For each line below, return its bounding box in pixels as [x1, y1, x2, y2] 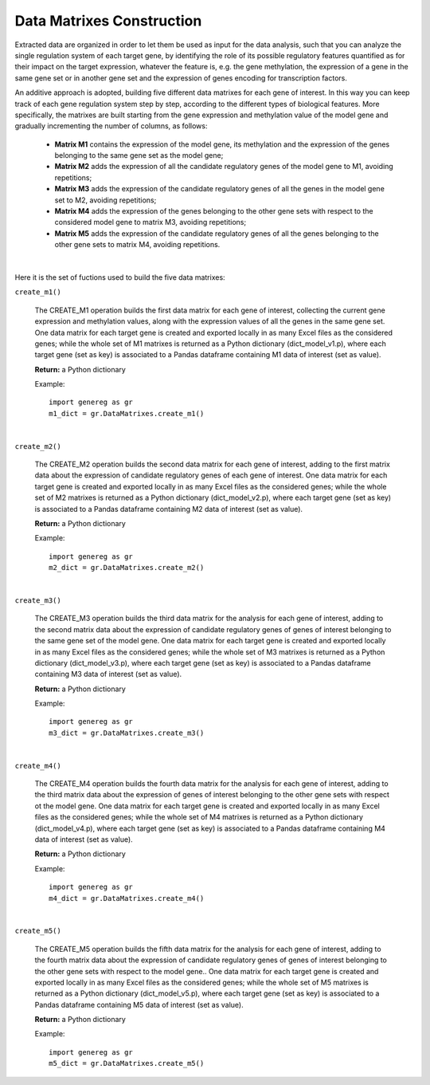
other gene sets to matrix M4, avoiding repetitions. [54, 240, 221, 250]
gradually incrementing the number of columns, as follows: [14, 121, 208, 131]
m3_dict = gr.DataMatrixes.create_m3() [49, 728, 205, 737]
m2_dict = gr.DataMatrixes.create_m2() [49, 563, 205, 572]
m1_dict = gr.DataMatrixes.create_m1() [49, 409, 205, 418]
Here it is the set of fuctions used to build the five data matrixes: [14, 272, 226, 282]
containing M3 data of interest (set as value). [34, 670, 182, 679]
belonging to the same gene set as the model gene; [54, 151, 224, 160]
